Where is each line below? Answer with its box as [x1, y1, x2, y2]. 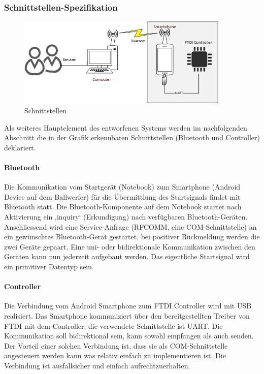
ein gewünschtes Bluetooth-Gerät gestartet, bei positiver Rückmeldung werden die [4, 231, 260, 242]
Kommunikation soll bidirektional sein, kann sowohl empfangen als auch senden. [4, 330, 254, 341]
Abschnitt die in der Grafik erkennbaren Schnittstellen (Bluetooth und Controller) [4, 132, 260, 143]
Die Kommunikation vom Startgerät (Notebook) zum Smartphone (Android [4, 181, 241, 192]
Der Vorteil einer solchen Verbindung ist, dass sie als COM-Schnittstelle [4, 340, 228, 351]
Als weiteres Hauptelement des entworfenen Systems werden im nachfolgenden [4, 122, 247, 133]
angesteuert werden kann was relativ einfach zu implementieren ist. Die [4, 350, 226, 361]
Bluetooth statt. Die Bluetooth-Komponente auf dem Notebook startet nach [4, 201, 242, 212]
